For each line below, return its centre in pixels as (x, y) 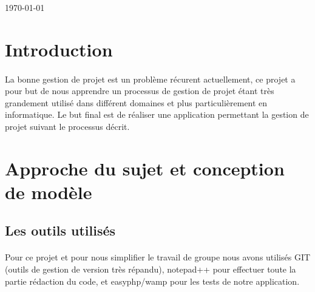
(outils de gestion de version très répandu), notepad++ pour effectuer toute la (151, 269)
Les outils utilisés (60, 230)
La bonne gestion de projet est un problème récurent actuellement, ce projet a (150, 79)
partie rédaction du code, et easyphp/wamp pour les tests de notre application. (152, 281)
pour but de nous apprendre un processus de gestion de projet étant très (140, 91)
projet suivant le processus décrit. (67, 126)
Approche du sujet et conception (145, 168)
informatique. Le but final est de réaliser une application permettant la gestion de (157, 114)
